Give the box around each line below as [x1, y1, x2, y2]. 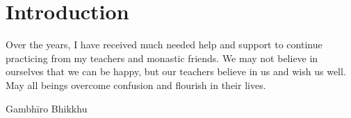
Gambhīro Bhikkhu [6, 101, 88, 115]
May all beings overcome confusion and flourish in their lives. [6, 77, 266, 92]
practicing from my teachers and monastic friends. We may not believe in [6, 50, 318, 65]
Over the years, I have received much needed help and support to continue [6, 37, 323, 52]
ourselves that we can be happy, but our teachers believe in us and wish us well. [6, 64, 346, 79]
